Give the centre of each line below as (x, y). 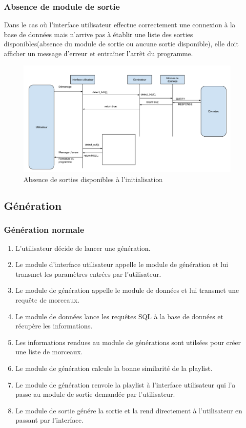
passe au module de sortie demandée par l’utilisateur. (95, 394)
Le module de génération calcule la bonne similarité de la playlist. (114, 368)
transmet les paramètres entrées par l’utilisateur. (88, 274)
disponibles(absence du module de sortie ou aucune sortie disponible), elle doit (121, 44)
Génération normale (44, 230)
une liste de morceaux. (49, 352)
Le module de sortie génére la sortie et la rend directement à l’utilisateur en (129, 410)
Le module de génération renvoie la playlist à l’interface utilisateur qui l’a (125, 384)
